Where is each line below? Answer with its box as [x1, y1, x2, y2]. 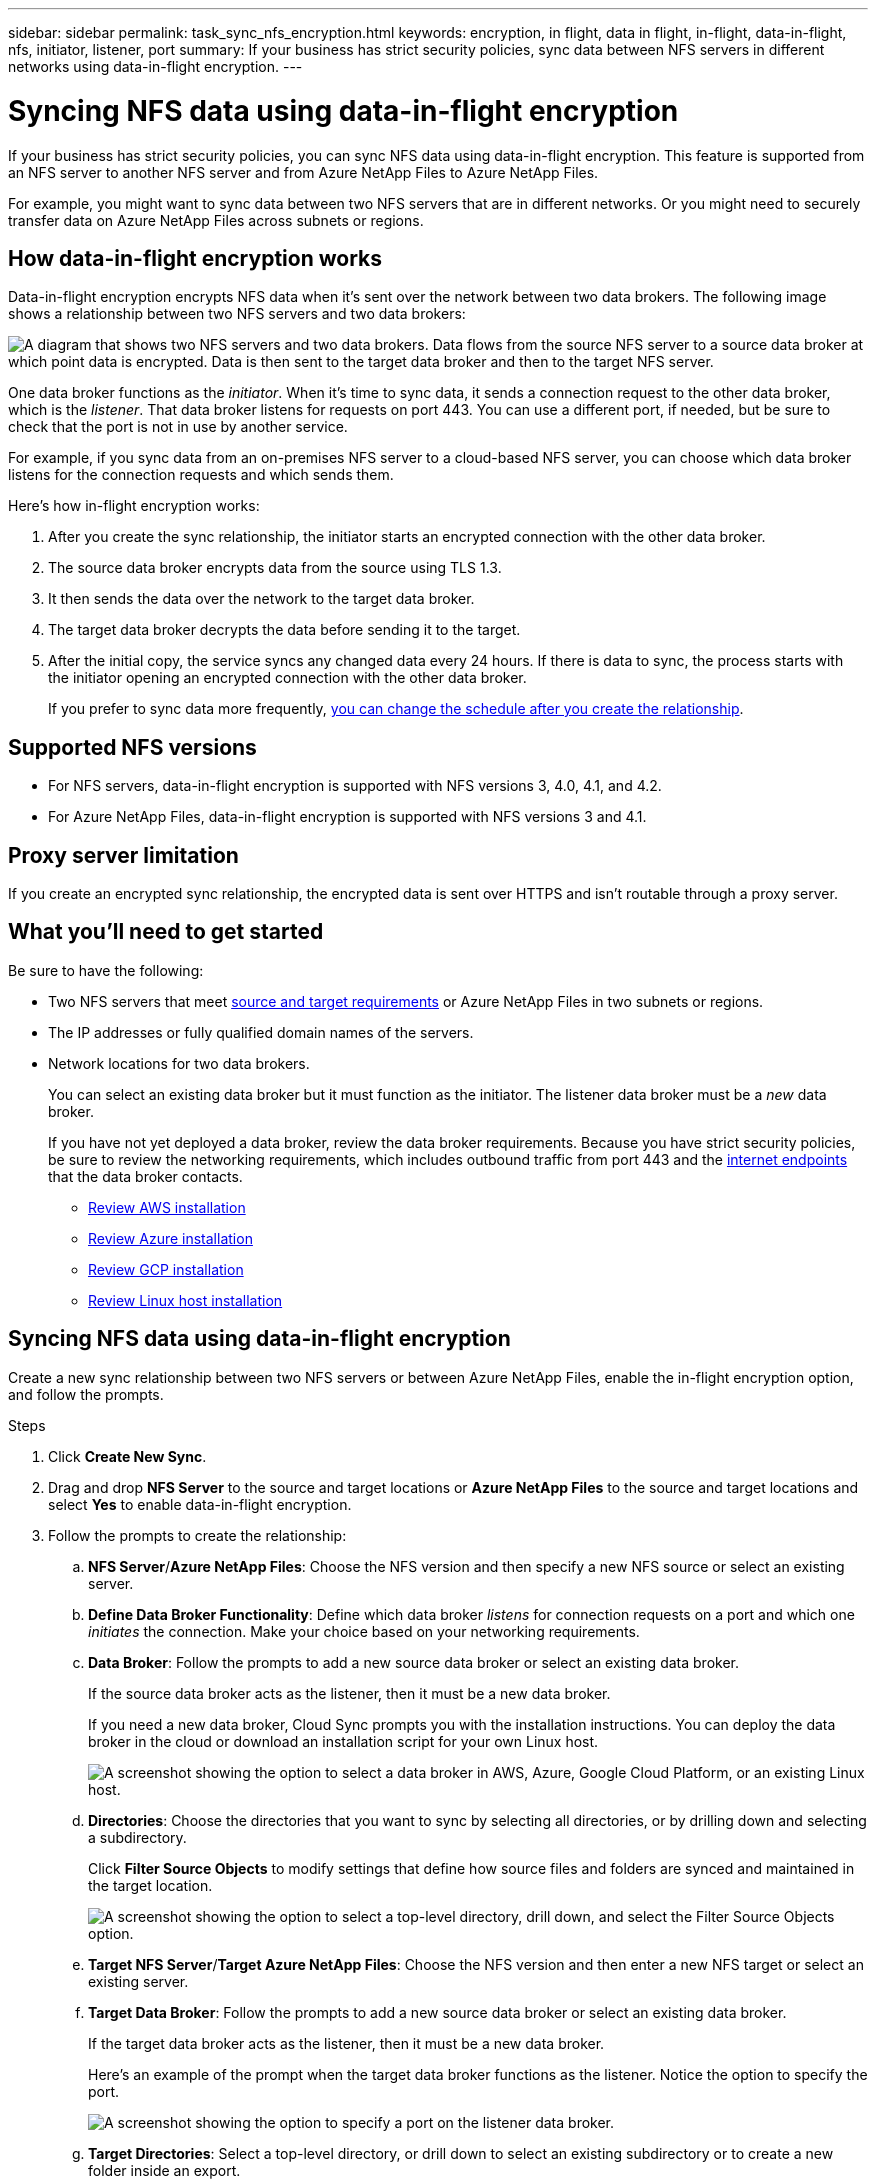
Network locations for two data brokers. [48, 1054, 310, 1072]
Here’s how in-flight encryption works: [8, 497, 260, 515]
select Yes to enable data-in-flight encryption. [48, 1495, 352, 1513]
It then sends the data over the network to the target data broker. [48, 590, 475, 608]
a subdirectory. [88, 1828, 187, 1846]
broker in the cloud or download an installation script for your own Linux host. [88, 1732, 599, 1750]
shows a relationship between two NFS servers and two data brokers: [8, 305, 466, 323]
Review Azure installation [88, 1229, 253, 1247]
